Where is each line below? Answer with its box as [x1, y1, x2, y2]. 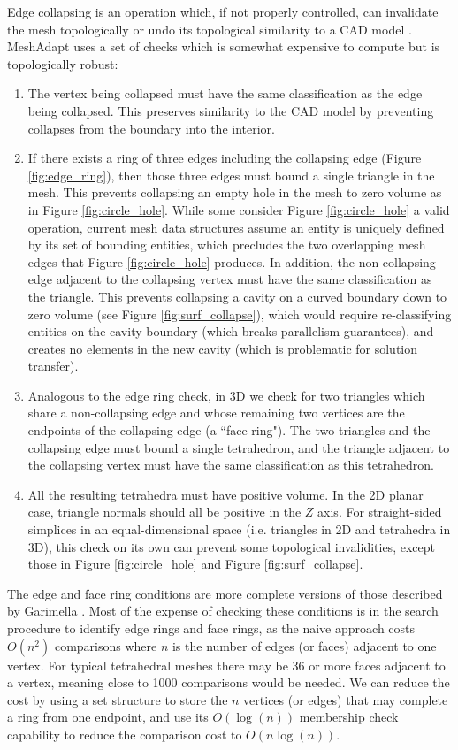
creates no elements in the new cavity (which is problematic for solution [27, 339, 418, 357]
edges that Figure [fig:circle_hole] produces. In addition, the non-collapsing [27, 252, 436, 271]
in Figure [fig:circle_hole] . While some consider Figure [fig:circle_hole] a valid [27, 200, 450, 218]
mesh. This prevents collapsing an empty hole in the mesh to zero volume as [27, 183, 442, 202]
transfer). [27, 356, 79, 375]
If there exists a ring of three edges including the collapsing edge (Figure [27, 149, 422, 167]
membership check [299, 708, 399, 726]
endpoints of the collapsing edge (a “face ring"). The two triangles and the [27, 421, 431, 440]
